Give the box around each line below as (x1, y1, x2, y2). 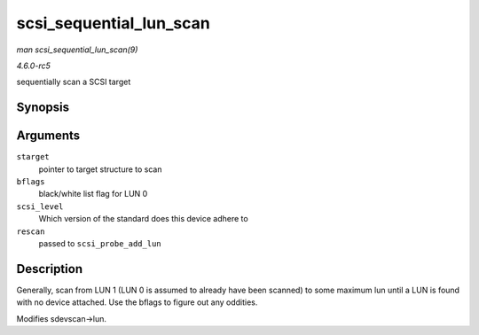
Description (16, 261, 83, 277)
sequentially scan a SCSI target (16, 76, 131, 88)
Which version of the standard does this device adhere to (38, 214, 248, 224)
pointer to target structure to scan (38, 164, 162, 175)
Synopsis (16, 100, 70, 115)
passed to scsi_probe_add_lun (38, 238, 161, 248)
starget (16, 152, 51, 162)
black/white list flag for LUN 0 (38, 189, 148, 199)
